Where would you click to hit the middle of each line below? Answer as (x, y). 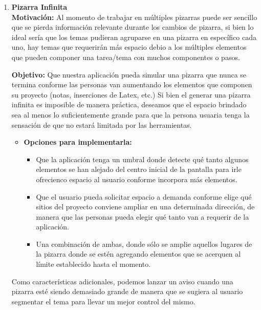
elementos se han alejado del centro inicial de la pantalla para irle (139, 169)
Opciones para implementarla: (78, 142)
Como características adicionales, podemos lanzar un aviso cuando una (122, 281)
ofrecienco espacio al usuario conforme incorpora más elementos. (137, 179)
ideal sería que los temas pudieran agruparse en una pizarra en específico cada (134, 37)
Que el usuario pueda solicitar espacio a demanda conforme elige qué (144, 196)
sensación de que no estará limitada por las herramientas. (102, 124)
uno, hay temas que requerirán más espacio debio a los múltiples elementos (129, 47)
